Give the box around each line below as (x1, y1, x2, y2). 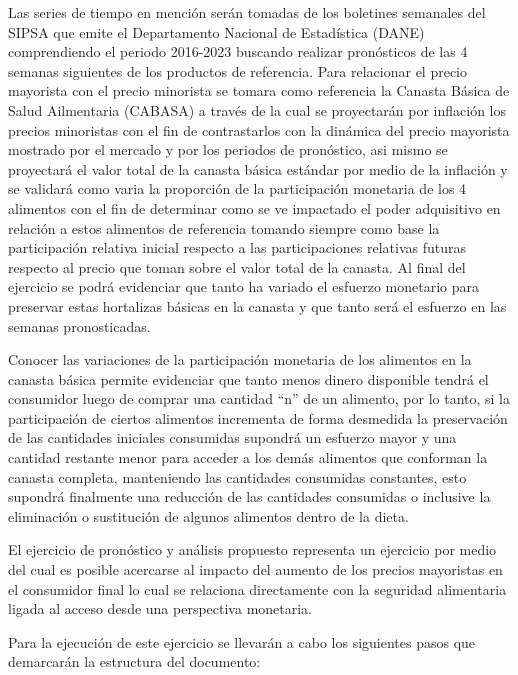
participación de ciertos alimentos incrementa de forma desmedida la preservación (8, 407, 508, 428)
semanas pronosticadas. (8, 315, 151, 336)
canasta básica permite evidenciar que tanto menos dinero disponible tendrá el (8, 368, 489, 389)
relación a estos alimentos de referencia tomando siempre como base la (8, 217, 440, 238)
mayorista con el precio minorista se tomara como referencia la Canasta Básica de (8, 80, 510, 101)
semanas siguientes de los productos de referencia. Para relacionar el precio (8, 60, 468, 81)
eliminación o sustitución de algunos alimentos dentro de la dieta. (8, 505, 409, 526)
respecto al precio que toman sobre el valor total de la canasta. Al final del (8, 256, 466, 277)
